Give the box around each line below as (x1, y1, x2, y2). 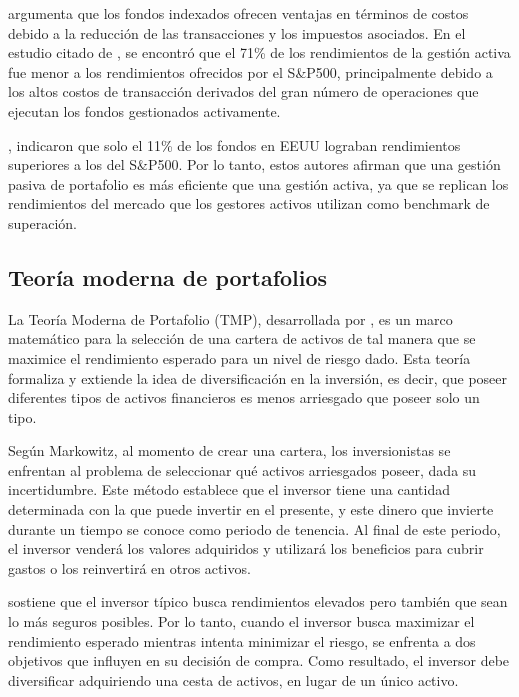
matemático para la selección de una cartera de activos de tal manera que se (8, 328, 476, 349)
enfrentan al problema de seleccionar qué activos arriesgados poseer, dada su (8, 459, 477, 480)
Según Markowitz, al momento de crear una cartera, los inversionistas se (8, 440, 451, 461)
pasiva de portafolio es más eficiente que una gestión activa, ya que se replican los (8, 173, 509, 194)
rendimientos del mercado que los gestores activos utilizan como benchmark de (8, 193, 490, 214)
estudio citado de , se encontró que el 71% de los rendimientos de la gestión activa (8, 42, 511, 63)
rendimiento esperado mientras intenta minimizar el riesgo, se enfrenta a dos (8, 630, 476, 651)
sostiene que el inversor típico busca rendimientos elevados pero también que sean (8, 591, 508, 612)
